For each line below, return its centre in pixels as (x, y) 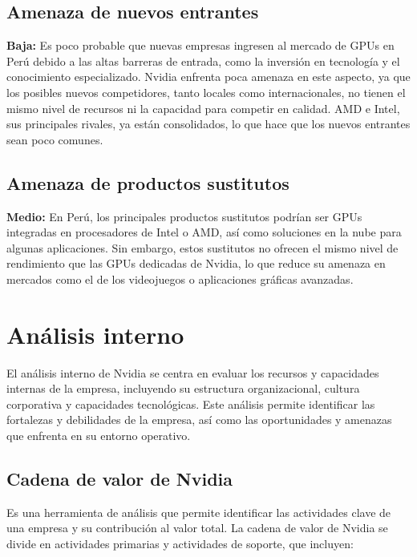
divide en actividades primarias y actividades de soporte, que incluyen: (180, 544)
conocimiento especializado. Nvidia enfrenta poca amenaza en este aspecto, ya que (208, 77)
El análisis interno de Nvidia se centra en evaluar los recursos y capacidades (193, 372)
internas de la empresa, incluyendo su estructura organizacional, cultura (183, 388)
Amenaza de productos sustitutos (148, 182)
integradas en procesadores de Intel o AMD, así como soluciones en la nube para (204, 232)
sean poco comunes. (55, 139)
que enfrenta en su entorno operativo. (99, 436)
